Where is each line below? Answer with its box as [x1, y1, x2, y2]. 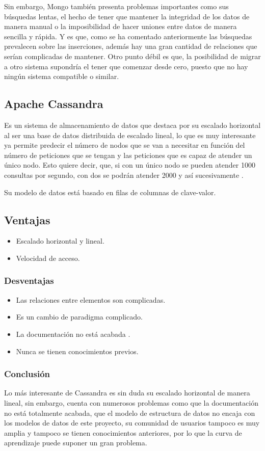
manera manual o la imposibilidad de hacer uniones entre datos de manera [4, 21, 237, 32]
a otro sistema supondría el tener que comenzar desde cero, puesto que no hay [4, 61, 248, 71]
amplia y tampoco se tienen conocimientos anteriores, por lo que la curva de [4, 427, 242, 438]
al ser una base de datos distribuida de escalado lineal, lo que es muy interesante [4, 129, 256, 140]
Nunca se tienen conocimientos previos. [16, 346, 139, 356]
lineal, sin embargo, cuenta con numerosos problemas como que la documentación [4, 397, 258, 408]
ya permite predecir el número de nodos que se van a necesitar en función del [4, 140, 245, 150]
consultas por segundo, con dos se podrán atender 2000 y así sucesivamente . [4, 169, 244, 180]
